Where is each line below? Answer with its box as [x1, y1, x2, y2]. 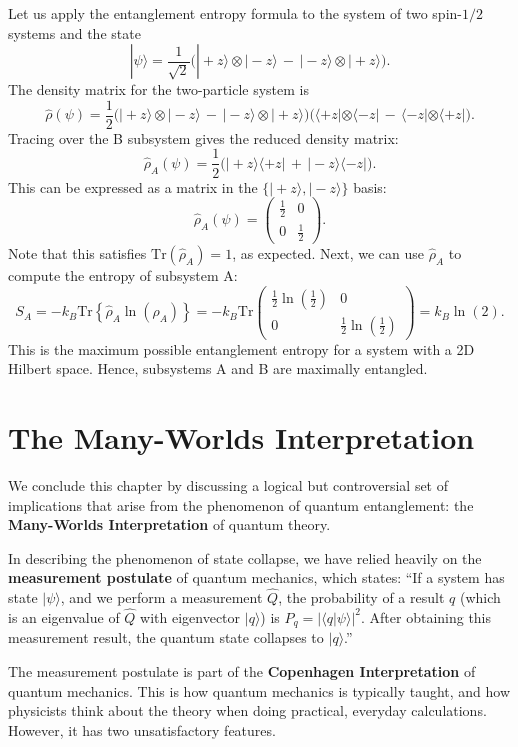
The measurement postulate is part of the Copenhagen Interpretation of [8, 660, 476, 681]
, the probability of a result [278, 587, 445, 608]
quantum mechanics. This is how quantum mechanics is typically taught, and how [8, 680, 511, 701]
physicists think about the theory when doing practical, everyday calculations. [8, 700, 487, 721]
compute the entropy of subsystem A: [8, 264, 238, 285]
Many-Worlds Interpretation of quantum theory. [8, 514, 331, 535]
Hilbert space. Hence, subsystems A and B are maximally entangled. [8, 358, 428, 379]
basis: [353, 176, 387, 197]
